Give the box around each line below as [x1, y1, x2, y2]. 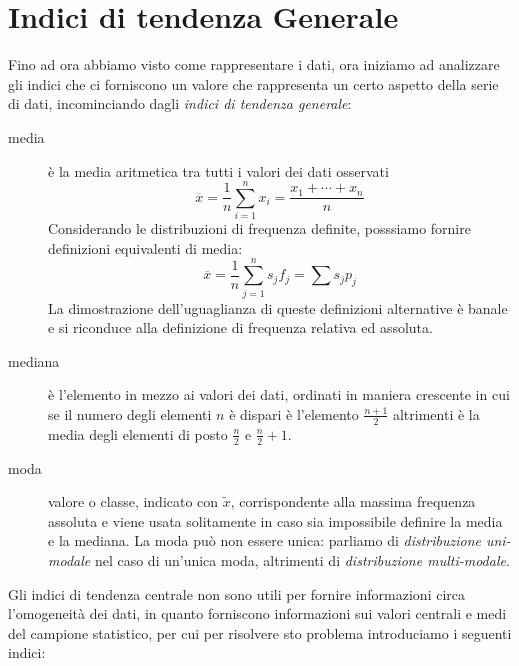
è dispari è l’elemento [229, 403, 359, 424]
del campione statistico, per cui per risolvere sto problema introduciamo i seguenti [8, 622, 512, 643]
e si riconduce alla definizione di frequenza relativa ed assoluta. [48, 317, 433, 338]
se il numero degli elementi [48, 403, 212, 424]
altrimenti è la [392, 403, 480, 424]
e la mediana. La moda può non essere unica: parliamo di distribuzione [48, 530, 481, 551]
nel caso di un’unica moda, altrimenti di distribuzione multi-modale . [94, 549, 510, 570]
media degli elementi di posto [48, 423, 228, 444]
